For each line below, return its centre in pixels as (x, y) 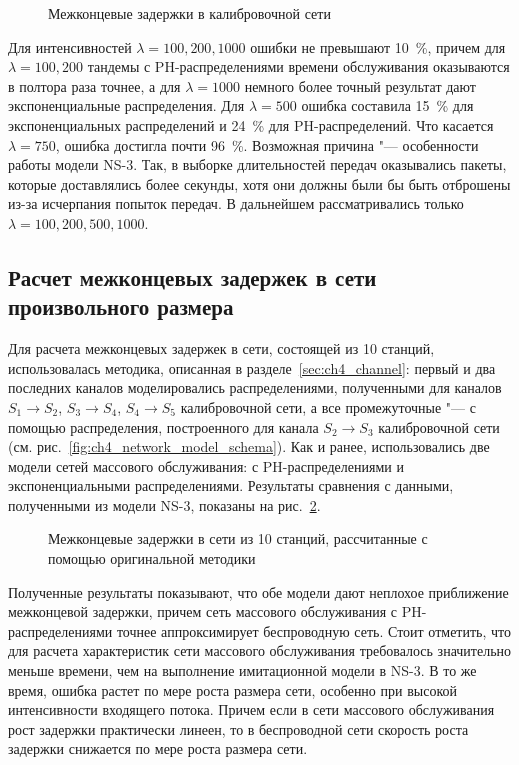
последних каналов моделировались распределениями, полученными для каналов (255, 387)
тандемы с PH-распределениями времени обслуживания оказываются (298, 66)
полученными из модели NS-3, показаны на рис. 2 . (164, 504)
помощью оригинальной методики (152, 558)
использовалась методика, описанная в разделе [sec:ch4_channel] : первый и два (252, 367)
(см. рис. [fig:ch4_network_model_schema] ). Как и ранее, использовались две (249, 446)
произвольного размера (121, 306)
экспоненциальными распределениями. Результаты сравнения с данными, (231, 485)
